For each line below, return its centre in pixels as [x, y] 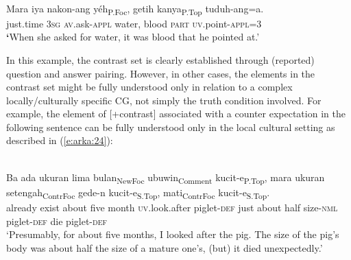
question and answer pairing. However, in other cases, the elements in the [161, 73]
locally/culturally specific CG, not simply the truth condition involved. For [164, 100]
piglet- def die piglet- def [57, 221]
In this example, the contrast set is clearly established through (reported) [160, 59]
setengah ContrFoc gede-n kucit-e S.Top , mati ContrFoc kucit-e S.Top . [138, 193]
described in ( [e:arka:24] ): [60, 140]
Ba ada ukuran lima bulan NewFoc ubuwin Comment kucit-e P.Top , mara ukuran [166, 178]
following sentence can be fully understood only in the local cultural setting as [171, 127]
